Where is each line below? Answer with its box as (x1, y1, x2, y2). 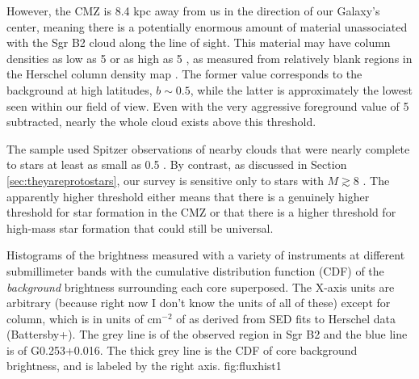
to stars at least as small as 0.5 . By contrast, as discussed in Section (6, 156, 347, 173)
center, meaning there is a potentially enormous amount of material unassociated (6, 18, 408, 35)
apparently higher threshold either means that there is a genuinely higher (6, 187, 370, 204)
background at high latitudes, (6, 81, 153, 98)
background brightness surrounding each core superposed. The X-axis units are (6, 278, 395, 295)
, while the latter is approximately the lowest (190, 81, 413, 98)
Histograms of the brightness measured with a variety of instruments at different (6, 246, 405, 263)
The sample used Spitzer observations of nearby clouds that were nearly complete (6, 140, 410, 157)
